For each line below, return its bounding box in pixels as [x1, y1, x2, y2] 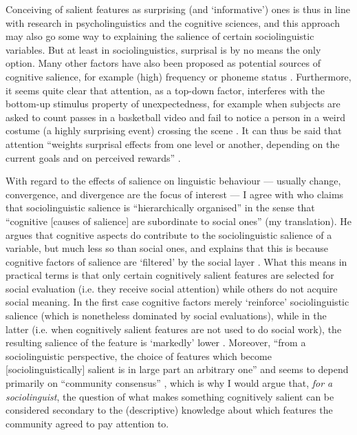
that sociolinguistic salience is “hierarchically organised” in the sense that [6, 200, 315, 215]
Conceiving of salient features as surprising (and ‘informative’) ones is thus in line [6, 2, 350, 16]
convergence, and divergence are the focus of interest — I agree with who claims [6, 187, 344, 201]
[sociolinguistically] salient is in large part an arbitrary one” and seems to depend [6, 362, 349, 376]
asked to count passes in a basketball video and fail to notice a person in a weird [6, 109, 346, 124]
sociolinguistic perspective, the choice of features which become [6, 348, 272, 363]
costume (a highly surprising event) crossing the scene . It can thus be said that [6, 123, 342, 138]
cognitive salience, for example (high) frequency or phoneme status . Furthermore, [6, 69, 351, 83]
